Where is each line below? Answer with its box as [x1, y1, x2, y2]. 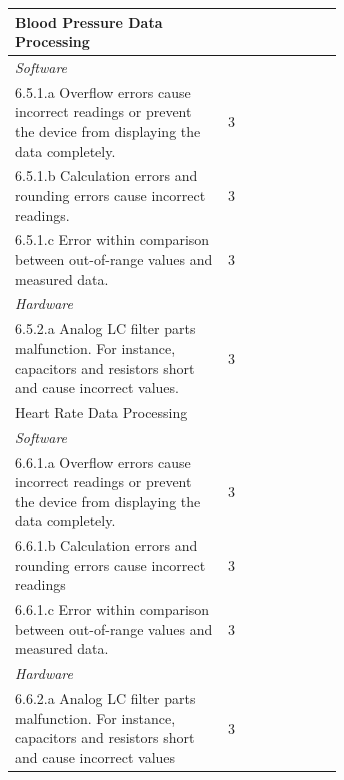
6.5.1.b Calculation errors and [15, 165, 198, 186]
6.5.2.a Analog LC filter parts [15, 318, 196, 339]
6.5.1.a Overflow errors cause [15, 81, 191, 102]
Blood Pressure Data [15, 11, 163, 32]
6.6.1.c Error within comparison [15, 599, 210, 620]
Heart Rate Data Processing [15, 401, 188, 422]
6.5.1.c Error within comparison [15, 229, 210, 250]
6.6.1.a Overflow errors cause [15, 451, 191, 472]
